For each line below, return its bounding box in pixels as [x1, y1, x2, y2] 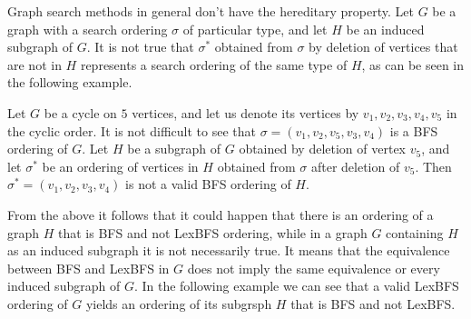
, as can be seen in [361, 55, 465, 74]
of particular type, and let [182, 19, 328, 38]
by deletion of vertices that [309, 37, 458, 56]
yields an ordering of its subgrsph [85, 294, 272, 313]
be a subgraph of [127, 139, 221, 158]
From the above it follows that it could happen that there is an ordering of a [7, 204, 434, 224]
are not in [7, 55, 62, 74]
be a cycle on [44, 103, 117, 122]
